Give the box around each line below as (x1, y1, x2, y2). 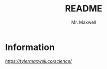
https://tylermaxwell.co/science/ (5, 58, 72, 64)
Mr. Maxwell (71, 19, 96, 25)
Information (5, 41, 55, 53)
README (65, 3, 103, 14)
